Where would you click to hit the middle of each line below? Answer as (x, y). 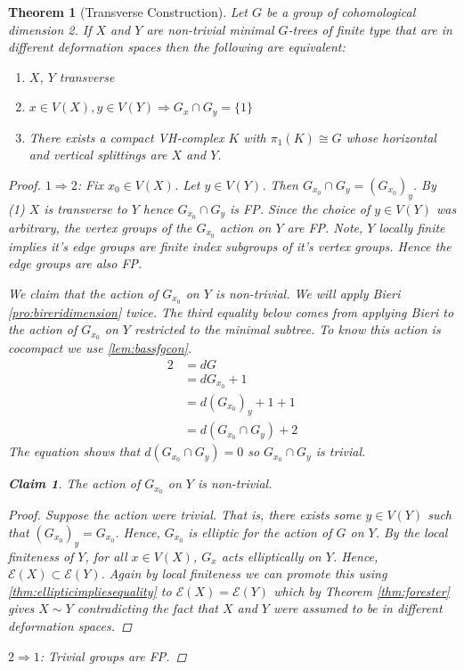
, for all (106, 556)
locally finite (412, 227)
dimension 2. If (50, 29)
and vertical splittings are (98, 155)
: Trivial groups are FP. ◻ (113, 655)
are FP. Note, (325, 227)
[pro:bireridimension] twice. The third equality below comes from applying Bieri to (231, 311)
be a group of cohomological (341, 12)
